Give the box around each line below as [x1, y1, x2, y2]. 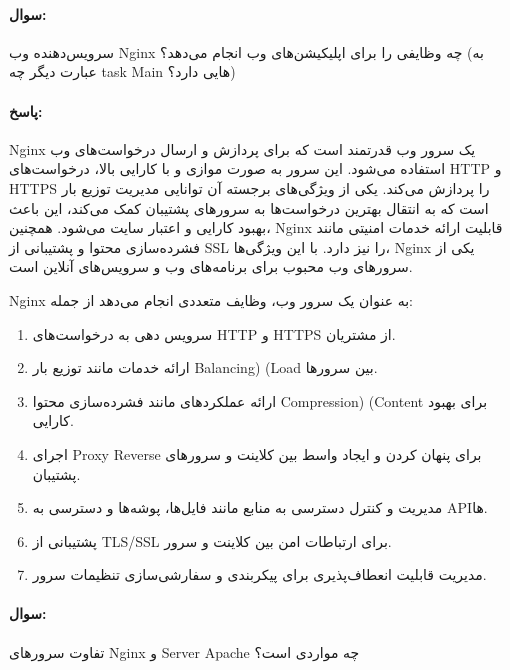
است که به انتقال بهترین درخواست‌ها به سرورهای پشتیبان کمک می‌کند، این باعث [9, 197, 489, 218]
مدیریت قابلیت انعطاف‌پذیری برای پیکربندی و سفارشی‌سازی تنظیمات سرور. [32, 564, 487, 585]
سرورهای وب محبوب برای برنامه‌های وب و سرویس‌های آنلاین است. [9, 256, 413, 277]
